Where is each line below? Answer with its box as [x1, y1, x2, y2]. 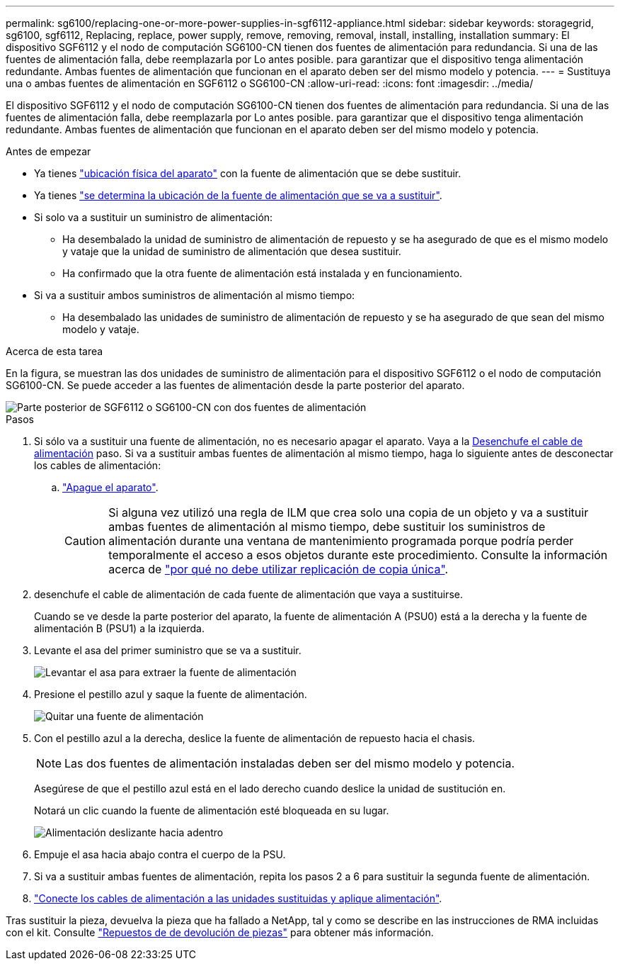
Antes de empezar [6, 145, 91, 157]
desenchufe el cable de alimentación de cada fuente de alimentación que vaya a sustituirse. [34, 588, 463, 600]
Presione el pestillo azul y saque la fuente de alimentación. [34, 688, 307, 700]
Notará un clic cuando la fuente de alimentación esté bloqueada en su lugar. [34, 804, 389, 816]
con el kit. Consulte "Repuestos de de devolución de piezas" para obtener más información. [6, 926, 434, 938]
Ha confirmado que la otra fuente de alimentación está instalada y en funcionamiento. [62, 267, 463, 279]
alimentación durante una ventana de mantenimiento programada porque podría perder [108, 534, 574, 548]
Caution [64, 534, 106, 548]
